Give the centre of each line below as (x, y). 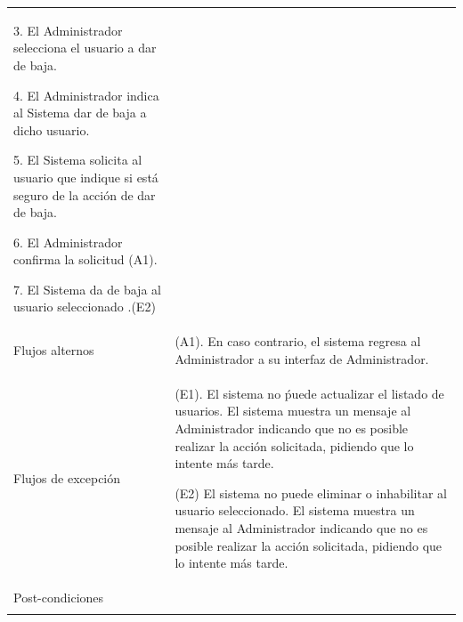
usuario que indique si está (86, 177)
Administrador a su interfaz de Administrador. (302, 358)
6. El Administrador (68, 242)
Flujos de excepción (67, 477)
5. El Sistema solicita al (78, 160)
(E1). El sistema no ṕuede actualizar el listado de (309, 393)
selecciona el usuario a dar (85, 48)
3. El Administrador (68, 30)
